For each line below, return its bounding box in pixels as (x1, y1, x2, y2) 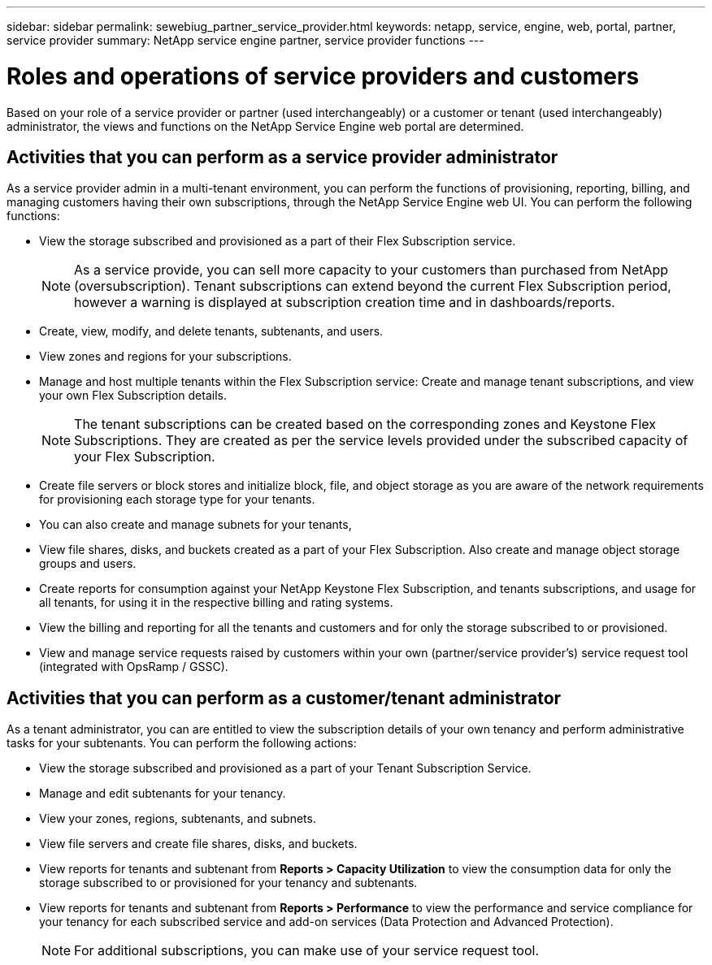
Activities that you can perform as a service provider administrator (7, 146, 558, 167)
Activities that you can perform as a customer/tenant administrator (7, 687, 562, 708)
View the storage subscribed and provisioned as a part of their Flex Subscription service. (39, 234, 516, 249)
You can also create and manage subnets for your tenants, (39, 517, 352, 532)
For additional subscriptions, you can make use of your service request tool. (74, 942, 540, 959)
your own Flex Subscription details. (39, 388, 227, 403)
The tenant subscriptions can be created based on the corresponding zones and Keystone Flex (74, 416, 656, 433)
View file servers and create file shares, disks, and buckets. (39, 837, 358, 851)
